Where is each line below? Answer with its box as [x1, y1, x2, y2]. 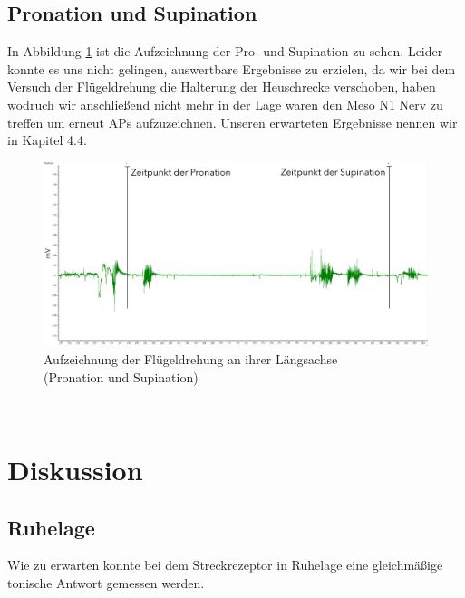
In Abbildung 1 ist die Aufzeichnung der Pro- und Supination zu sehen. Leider [7, 42, 443, 61]
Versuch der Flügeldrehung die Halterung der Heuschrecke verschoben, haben [7, 77, 436, 96]
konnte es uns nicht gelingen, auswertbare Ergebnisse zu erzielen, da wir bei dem [7, 59, 456, 78]
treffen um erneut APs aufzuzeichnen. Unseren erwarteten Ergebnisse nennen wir [7, 112, 458, 131]
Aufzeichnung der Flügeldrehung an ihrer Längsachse [44, 350, 338, 369]
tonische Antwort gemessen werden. [7, 574, 205, 593]
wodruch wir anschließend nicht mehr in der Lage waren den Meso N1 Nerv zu [7, 94, 443, 113]
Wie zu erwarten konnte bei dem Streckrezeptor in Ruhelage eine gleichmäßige [7, 555, 443, 574]
